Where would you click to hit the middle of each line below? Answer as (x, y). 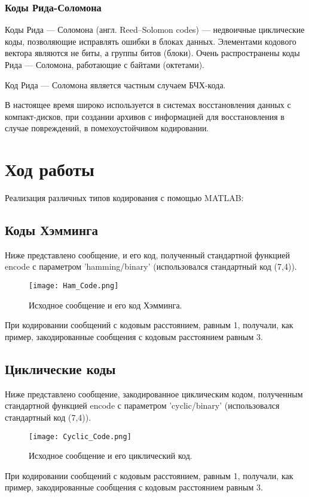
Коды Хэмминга (52, 230)
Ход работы (50, 169)
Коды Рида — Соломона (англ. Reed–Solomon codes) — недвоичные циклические (155, 30)
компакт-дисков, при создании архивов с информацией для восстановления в (145, 116)
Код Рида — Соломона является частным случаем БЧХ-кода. (115, 84)
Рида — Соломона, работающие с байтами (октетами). (105, 64)
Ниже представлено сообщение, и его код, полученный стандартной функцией (147, 254)
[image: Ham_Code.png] (74, 286)
